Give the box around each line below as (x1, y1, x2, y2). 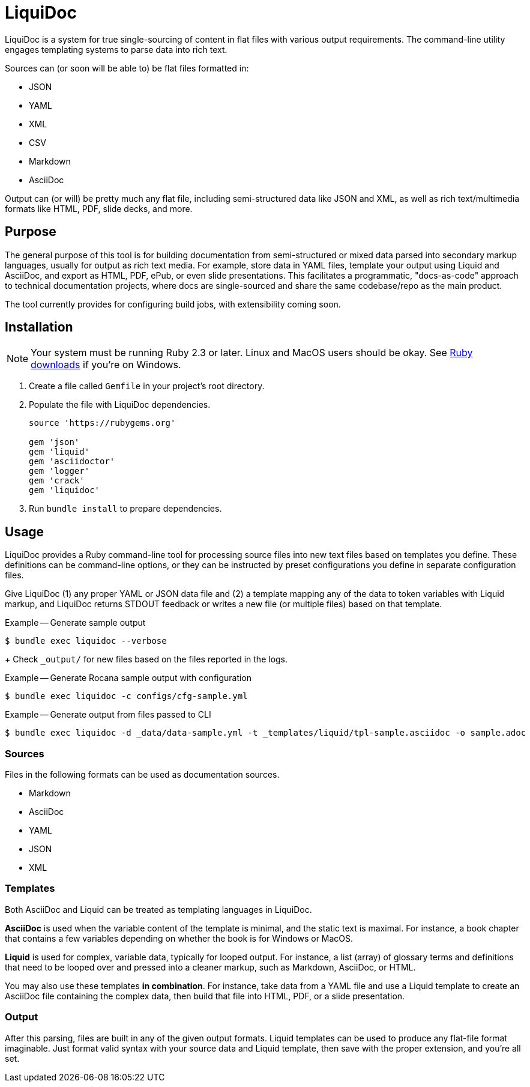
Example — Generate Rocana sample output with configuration (5, 673, 252, 683)
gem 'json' (29, 437, 80, 447)
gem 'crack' (29, 476, 85, 486)
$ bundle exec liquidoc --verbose (5, 636, 167, 646)
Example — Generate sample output (5, 617, 146, 628)
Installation (5, 319, 73, 335)
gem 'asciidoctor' (29, 456, 115, 467)
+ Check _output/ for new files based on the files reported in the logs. (5, 654, 288, 665)
